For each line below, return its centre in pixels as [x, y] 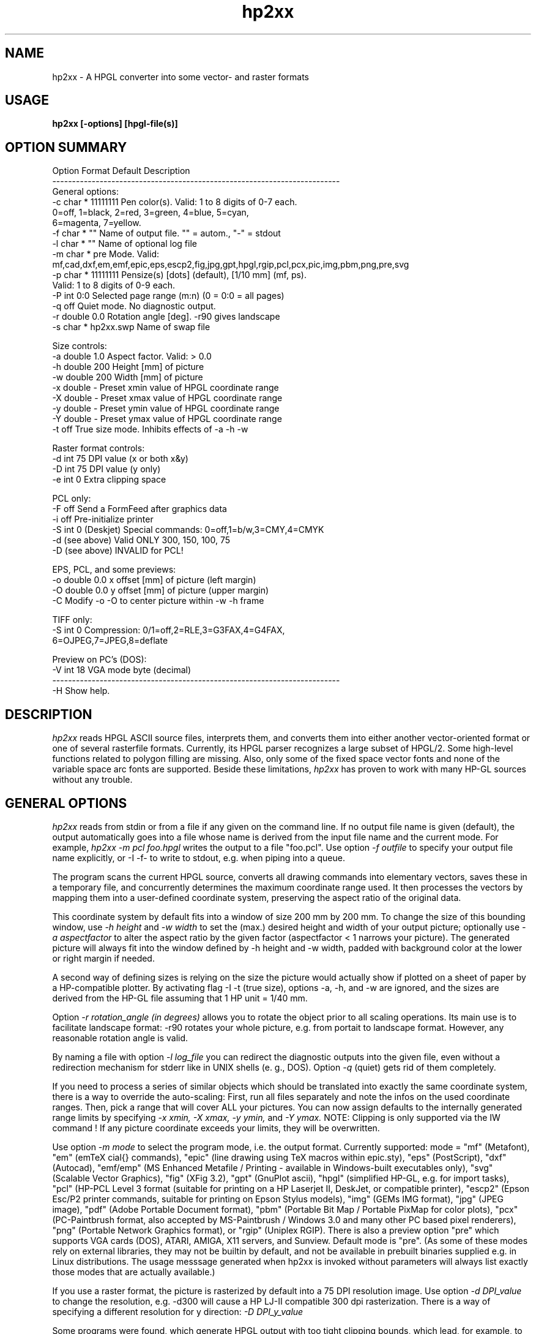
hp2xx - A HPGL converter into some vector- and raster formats [181, 77]
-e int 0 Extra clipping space [109, 480]
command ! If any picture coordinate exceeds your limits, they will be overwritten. [216, 1128]
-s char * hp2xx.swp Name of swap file [131, 327]
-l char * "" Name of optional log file [125, 244]
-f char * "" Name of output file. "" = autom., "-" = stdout [166, 233]
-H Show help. [81, 691]
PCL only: [72, 499]
